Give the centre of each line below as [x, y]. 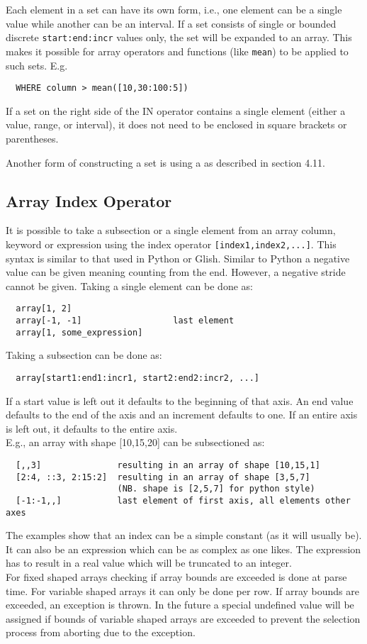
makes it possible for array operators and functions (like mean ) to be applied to [177, 51]
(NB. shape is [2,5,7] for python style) [216, 489]
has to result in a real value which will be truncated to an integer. [149, 563]
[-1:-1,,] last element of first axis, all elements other [183, 500]
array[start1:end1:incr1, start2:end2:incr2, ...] [137, 378]
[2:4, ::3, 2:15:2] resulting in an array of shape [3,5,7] [163, 477]
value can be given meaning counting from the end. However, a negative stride [176, 272]
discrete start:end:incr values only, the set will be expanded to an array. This [179, 37]
